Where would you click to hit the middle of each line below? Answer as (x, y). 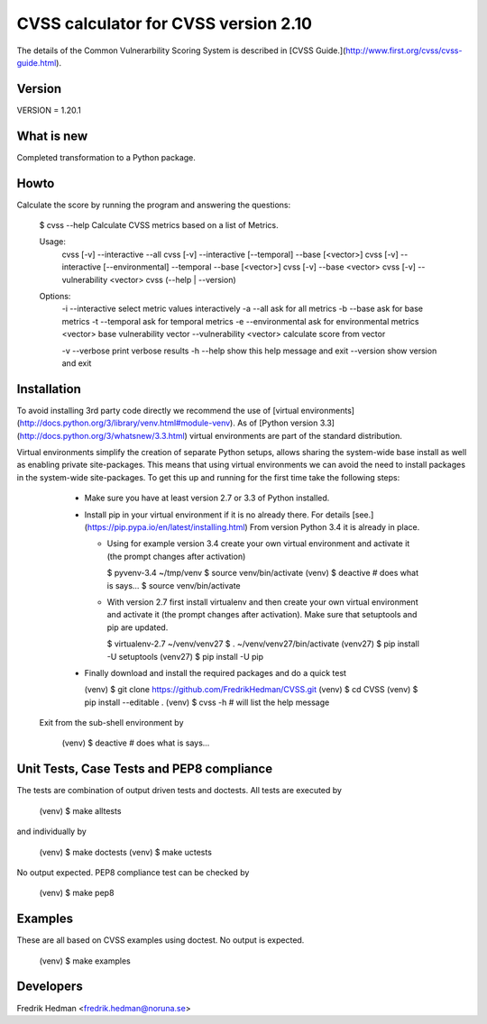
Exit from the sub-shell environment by (111, 723)
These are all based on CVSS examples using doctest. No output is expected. (161, 940)
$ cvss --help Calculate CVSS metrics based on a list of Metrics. (159, 225)
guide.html (37, 62)
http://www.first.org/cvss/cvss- (404, 50)
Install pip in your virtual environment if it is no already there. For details (217, 515)
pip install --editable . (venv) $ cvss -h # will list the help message (207, 702)
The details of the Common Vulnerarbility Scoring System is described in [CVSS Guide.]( (181, 50)
